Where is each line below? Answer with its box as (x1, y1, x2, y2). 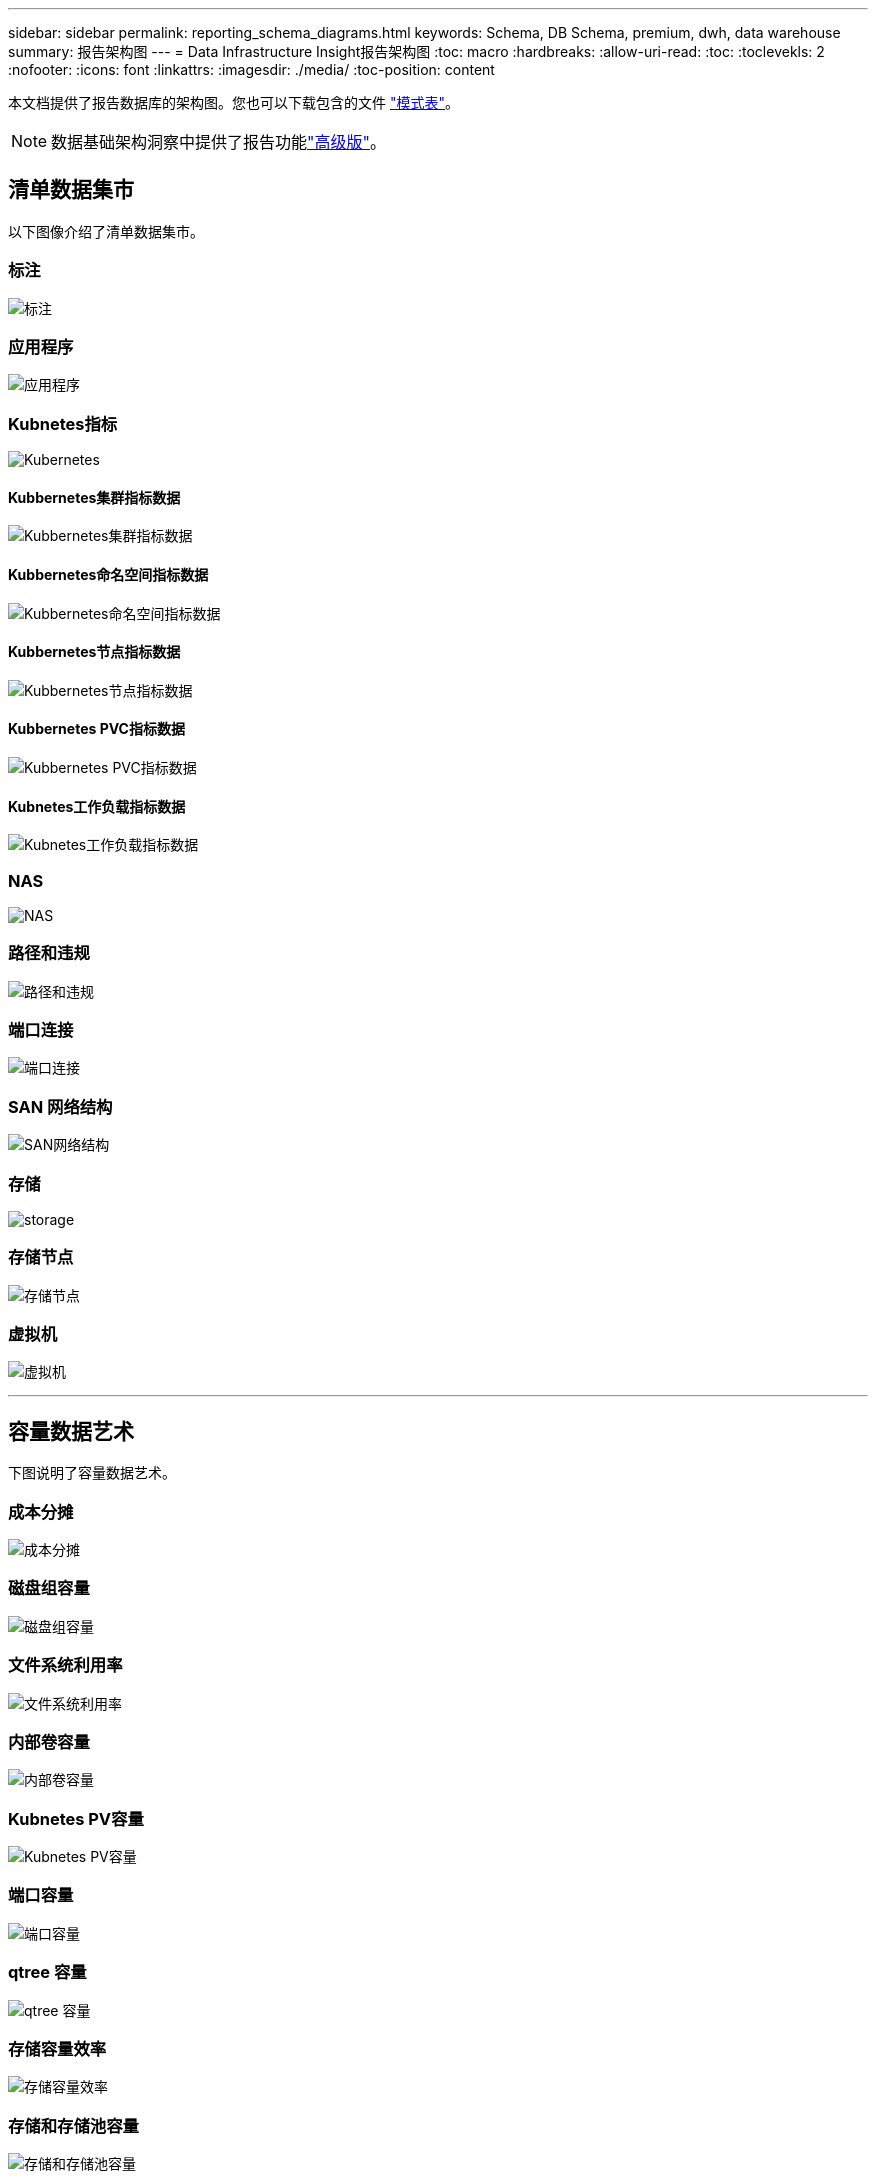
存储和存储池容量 (8, 2115, 139, 2136)
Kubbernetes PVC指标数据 (8, 720, 185, 738)
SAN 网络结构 (8, 1096, 113, 1117)
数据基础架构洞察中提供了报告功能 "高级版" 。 (51, 132, 387, 152)
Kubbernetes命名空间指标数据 (8, 565, 209, 583)
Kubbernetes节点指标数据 (8, 643, 181, 661)
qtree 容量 (8, 1962, 87, 1983)
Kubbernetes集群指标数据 (8, 488, 181, 506)
